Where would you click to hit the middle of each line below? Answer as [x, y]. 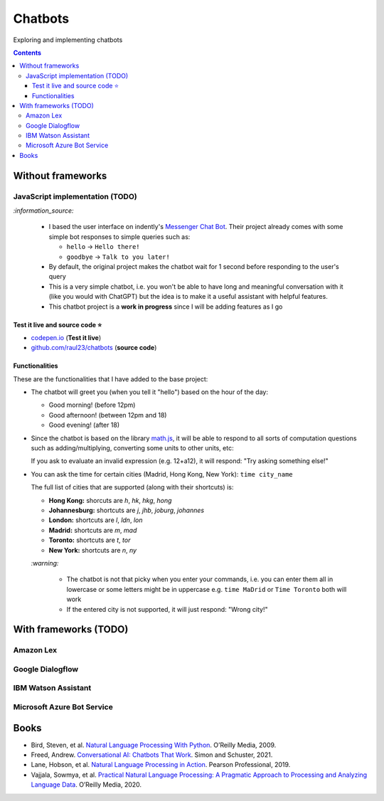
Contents [27, 53]
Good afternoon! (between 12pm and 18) [108, 415]
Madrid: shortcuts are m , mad [93, 530]
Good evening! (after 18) [84, 425]
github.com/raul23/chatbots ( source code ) [94, 348]
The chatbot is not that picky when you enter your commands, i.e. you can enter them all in [200, 579]
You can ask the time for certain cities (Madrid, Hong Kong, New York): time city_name [162, 474]
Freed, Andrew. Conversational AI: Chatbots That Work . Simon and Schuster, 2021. [152, 755]
